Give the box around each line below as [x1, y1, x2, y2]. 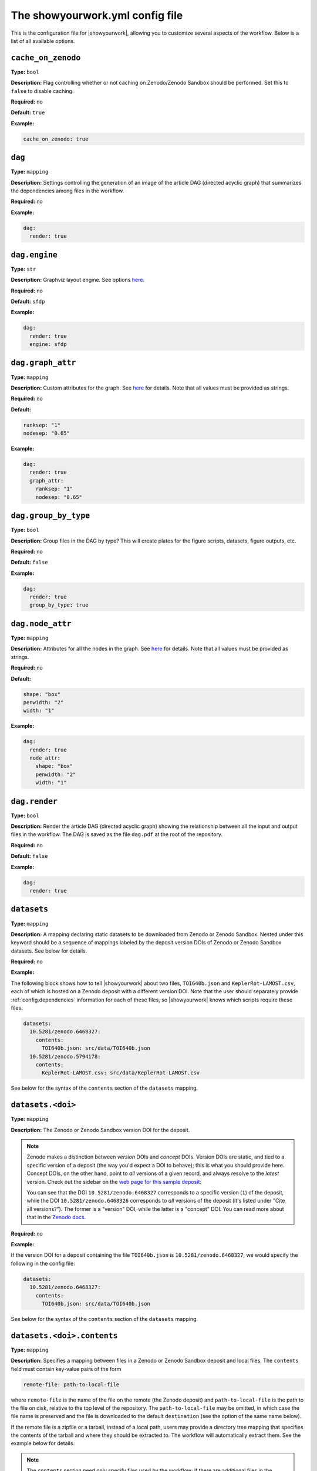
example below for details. [11, 1440, 75, 1447]
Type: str [11, 265, 36, 272]
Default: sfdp [11, 298, 45, 305]
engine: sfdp [29, 341, 67, 348]
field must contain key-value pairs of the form [11, 1365, 122, 1372]
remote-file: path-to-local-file [23, 1381, 120, 1388]
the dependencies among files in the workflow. [11, 187, 124, 194]
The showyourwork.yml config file [11, 9, 183, 22]
